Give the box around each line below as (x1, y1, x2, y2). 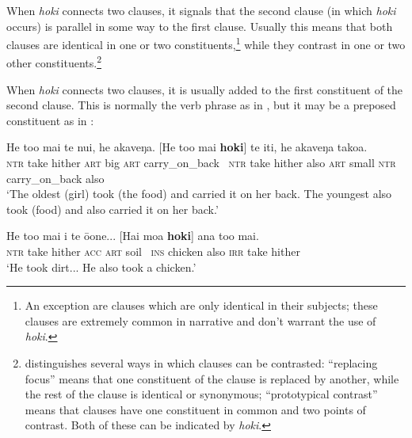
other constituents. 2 (6, 52, 101, 71)
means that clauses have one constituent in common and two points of (25, 401, 366, 417)
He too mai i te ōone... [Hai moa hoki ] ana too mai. (6, 227, 259, 244)
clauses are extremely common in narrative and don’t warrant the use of (25, 312, 376, 329)
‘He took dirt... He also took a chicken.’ (6, 258, 196, 275)
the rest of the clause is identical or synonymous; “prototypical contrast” (25, 386, 378, 402)
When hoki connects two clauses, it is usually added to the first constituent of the (6, 81, 403, 97)
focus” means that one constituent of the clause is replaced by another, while (25, 370, 399, 387)
